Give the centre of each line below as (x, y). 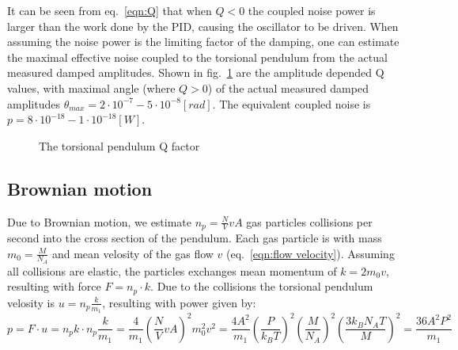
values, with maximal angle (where (91, 87)
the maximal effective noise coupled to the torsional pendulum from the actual (197, 57)
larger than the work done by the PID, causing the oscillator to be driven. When (203, 26)
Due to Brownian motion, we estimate (100, 221)
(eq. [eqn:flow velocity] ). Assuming (310, 253)
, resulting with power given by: (179, 302)
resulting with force (54, 286)
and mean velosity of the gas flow (132, 253)
